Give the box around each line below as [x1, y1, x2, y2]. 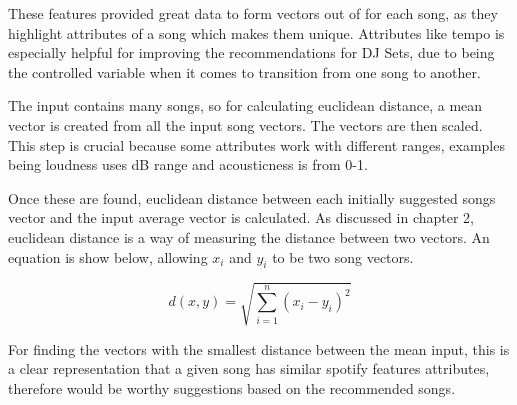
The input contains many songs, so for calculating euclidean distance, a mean [8, 95, 483, 116]
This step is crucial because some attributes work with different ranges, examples [8, 134, 505, 155]
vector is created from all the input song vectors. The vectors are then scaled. [8, 114, 483, 135]
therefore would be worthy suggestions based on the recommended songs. [8, 378, 456, 399]
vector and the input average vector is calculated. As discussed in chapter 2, [8, 207, 475, 228]
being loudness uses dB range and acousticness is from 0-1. [8, 154, 368, 175]
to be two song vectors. [272, 246, 414, 267]
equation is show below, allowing [8, 246, 208, 267]
